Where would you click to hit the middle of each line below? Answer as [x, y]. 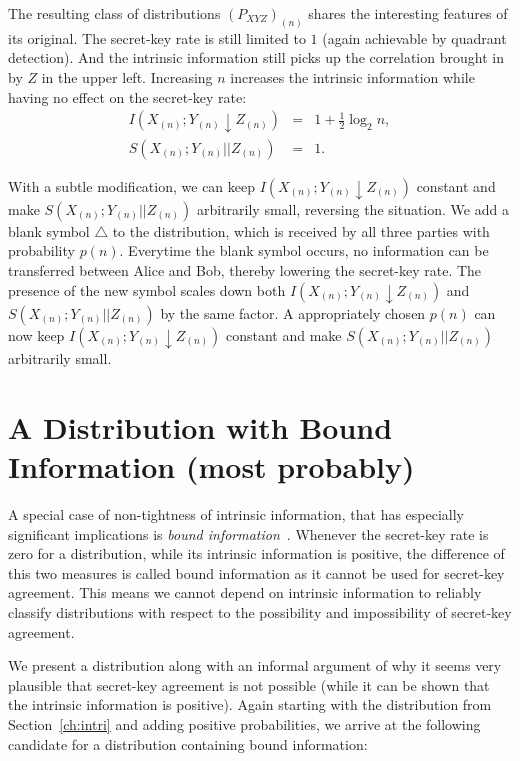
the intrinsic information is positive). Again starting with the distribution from [250, 704]
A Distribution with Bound [200, 426]
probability [41, 250]
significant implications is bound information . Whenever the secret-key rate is [248, 533]
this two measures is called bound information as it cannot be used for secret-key [256, 572]
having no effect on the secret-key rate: [127, 96]
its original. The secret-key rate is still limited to [157, 37]
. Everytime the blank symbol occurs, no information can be [304, 250]
